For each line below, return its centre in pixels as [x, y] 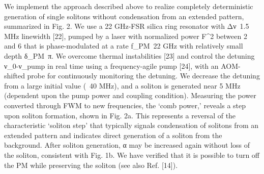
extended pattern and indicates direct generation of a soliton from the [113, 135]
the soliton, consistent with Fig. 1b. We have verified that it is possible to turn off [132, 155]
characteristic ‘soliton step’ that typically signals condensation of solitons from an [131, 125]
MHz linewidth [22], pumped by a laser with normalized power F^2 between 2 [126, 36]
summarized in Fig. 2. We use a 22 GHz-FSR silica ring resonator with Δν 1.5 [127, 26]
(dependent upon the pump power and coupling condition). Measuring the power [130, 95]
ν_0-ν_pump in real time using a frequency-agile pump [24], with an [111, 66]
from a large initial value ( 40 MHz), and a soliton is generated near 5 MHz [122, 85]
